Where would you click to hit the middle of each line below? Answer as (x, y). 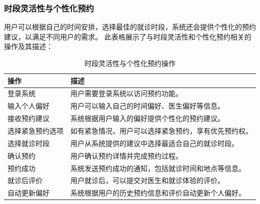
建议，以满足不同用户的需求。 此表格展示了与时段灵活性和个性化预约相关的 (128, 36)
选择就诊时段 (28, 143)
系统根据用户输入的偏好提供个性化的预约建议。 (147, 118)
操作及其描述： (28, 46)
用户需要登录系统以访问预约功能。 (126, 93)
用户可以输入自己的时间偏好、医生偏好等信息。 (147, 106)
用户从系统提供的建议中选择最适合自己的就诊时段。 (154, 143)
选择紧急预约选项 (35, 130)
